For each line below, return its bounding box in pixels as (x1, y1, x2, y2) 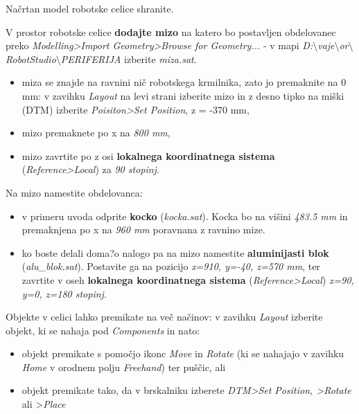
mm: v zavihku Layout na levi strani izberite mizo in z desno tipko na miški (21, 88, 344, 102)
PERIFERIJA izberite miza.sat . (60, 51, 197, 66)
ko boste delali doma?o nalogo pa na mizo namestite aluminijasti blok (21, 245, 329, 260)
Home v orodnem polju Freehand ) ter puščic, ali (21, 359, 226, 374)
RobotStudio (6, 51, 56, 66)
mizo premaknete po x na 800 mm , (21, 125, 170, 140)
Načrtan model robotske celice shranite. (6, 1, 174, 15)
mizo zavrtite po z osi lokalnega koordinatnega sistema (21, 148, 275, 163)
